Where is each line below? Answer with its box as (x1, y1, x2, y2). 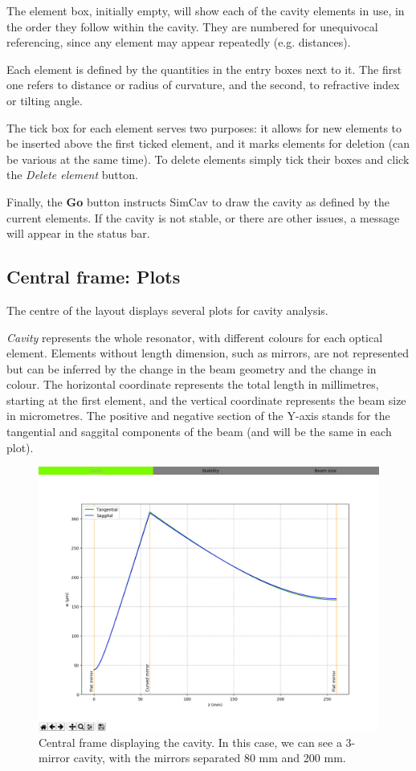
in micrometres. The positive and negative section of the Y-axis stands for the (6, 407, 390, 424)
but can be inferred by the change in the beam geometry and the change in (6, 360, 377, 377)
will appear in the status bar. (6, 225, 150, 242)
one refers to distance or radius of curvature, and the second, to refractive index (6, 76, 400, 93)
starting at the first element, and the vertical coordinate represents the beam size (6, 391, 406, 408)
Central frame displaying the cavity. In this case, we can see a (39, 733, 342, 750)
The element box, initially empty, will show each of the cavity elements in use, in (6, 2, 405, 18)
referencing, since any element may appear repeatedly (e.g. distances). (6, 34, 351, 51)
